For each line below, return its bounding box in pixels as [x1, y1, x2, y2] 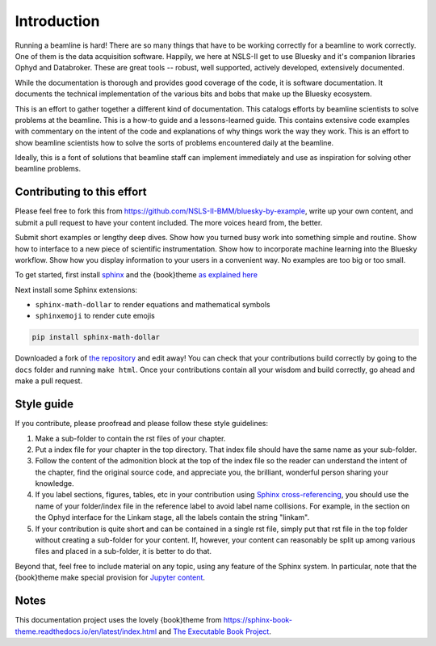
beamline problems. [15, 164, 81, 174]
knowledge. [35, 479, 74, 488]
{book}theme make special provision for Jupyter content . [15, 572, 206, 582]
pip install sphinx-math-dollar [31, 332, 161, 342]
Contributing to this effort [15, 185, 147, 199]
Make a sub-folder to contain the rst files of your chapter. [35, 433, 226, 443]
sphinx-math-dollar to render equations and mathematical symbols [35, 300, 270, 310]
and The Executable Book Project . [158, 627, 272, 636]
